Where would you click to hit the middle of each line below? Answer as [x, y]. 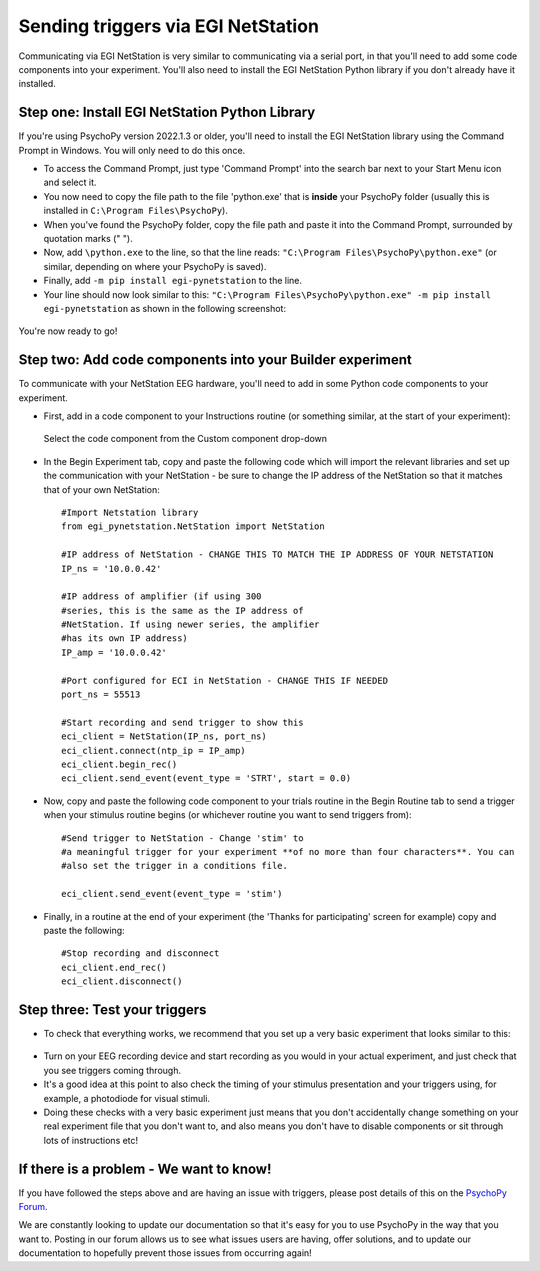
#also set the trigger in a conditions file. [175, 866]
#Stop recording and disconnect [140, 953]
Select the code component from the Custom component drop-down [185, 439]
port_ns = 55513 [101, 694]
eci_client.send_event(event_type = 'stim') [172, 894]
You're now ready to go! [68, 331]
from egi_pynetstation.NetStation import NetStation [193, 526]
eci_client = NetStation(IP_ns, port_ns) [164, 736]
